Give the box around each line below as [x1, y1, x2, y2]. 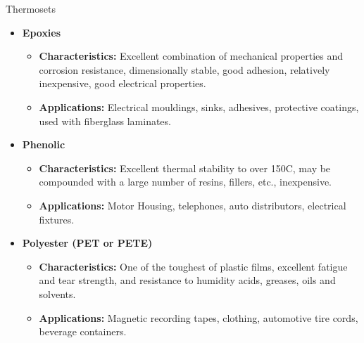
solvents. [39, 286, 76, 301]
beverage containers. [39, 324, 127, 339]
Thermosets [6, 1, 56, 15]
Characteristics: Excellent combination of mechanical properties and [39, 48, 344, 63]
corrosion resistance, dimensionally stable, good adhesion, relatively [39, 62, 330, 77]
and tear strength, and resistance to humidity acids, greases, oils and [39, 273, 336, 287]
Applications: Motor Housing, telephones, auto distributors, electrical [39, 198, 346, 212]
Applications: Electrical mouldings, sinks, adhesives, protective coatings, [39, 99, 359, 114]
